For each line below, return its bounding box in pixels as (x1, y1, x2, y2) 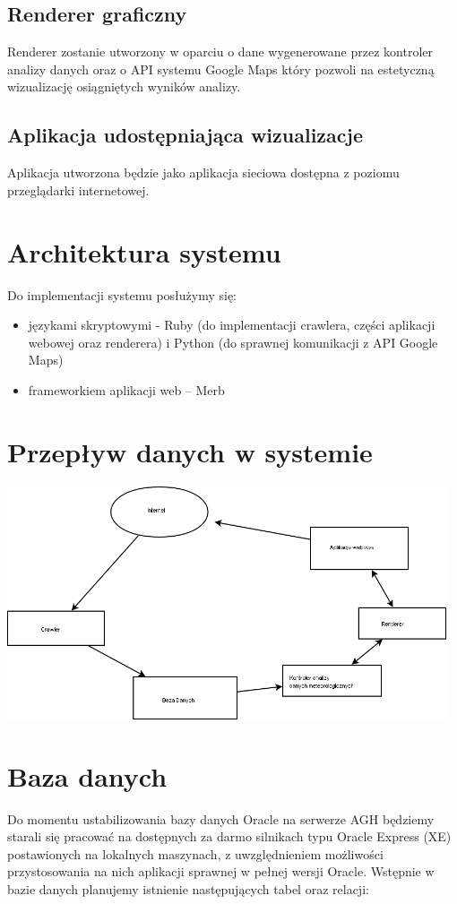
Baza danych (7, 757, 168, 794)
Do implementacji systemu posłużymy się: (7, 285, 237, 304)
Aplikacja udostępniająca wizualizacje (7, 121, 363, 149)
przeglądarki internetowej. (7, 180, 150, 199)
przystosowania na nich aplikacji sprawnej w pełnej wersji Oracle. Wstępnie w (7, 862, 435, 881)
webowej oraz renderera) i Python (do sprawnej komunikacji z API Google (28, 332, 438, 351)
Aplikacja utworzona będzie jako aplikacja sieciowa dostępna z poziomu (7, 163, 400, 182)
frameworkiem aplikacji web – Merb (28, 380, 225, 399)
